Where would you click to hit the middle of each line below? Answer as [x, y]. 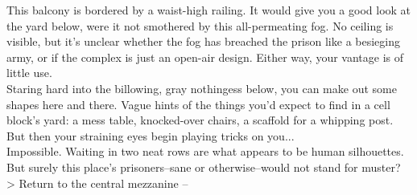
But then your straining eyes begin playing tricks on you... [151, 135]
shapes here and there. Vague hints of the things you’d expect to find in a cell [198, 104]
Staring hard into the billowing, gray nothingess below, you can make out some [202, 88]
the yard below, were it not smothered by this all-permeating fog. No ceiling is [200, 25]
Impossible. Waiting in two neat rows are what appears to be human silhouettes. [205, 151]
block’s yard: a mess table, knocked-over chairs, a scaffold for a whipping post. [200, 120]
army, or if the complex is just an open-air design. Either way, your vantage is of [205, 57]
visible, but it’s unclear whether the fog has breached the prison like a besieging [203, 41]
